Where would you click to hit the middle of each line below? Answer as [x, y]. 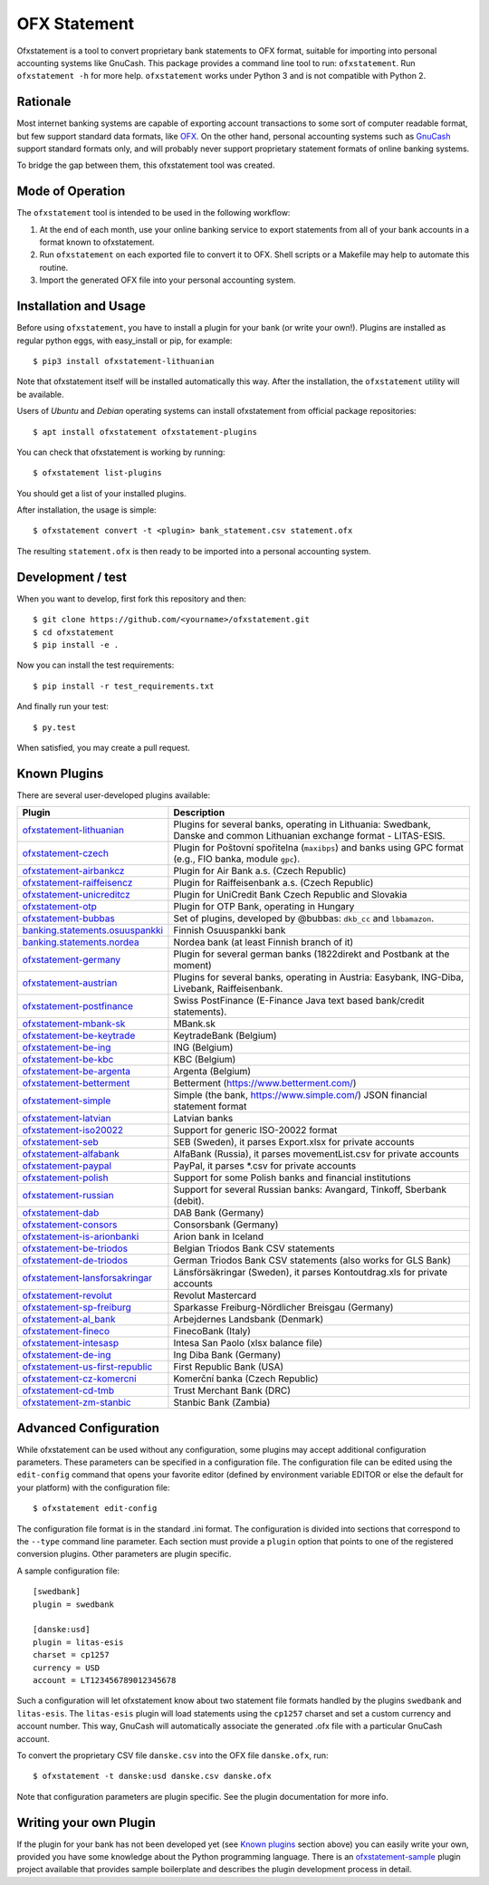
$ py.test [54, 727]
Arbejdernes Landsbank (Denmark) [249, 1320]
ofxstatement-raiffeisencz [77, 883]
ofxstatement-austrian [70, 983]
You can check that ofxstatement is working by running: [121, 452]
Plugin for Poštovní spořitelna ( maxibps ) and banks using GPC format [318, 848]
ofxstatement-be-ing [67, 1048]
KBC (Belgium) [205, 1060]
